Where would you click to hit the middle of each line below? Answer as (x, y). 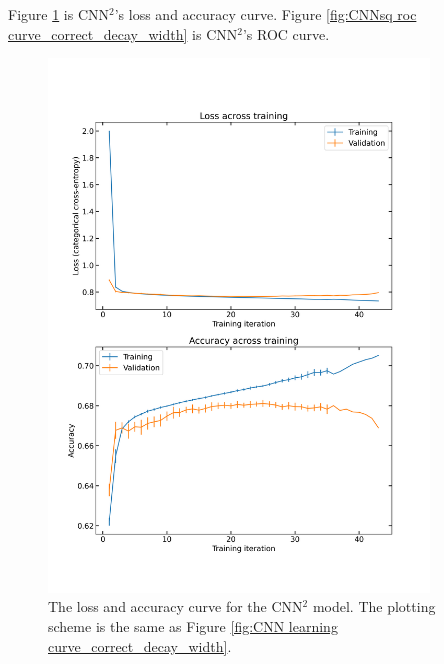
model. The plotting (374, 606)
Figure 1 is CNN (59, 14)
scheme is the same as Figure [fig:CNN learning (193, 625)
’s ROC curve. (286, 33)
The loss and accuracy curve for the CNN (175, 606)
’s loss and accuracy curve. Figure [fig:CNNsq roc (265, 14)
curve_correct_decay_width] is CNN (123, 33)
